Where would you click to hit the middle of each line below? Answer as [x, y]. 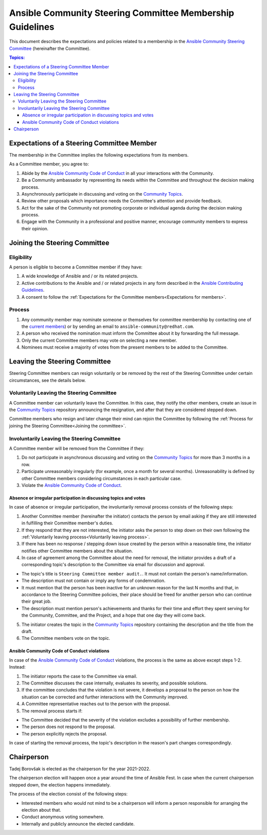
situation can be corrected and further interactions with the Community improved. [105, 697]
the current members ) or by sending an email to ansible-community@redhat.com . [108, 326]
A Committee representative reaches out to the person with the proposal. [96, 704]
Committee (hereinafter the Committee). [50, 48]
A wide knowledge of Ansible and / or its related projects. [80, 276]
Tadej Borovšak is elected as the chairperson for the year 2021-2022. [80, 769]
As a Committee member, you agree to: [49, 164]
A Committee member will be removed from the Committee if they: [77, 449]
